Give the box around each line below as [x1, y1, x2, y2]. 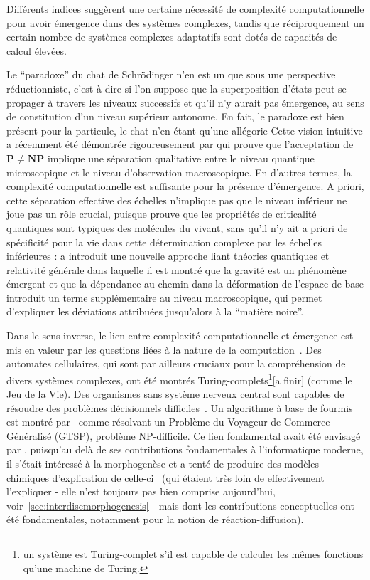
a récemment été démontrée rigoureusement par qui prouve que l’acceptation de [6, 137, 354, 152]
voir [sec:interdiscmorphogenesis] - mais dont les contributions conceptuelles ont [6, 497, 354, 512]
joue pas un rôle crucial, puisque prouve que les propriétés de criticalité [6, 206, 317, 221]
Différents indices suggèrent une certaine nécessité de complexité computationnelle [6, 1, 364, 16]
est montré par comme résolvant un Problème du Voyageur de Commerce [6, 414, 330, 429]
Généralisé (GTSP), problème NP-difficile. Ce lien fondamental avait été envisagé [6, 428, 361, 443]
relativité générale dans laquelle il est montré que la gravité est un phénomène [6, 262, 347, 277]
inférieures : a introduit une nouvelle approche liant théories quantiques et [6, 248, 330, 263]
